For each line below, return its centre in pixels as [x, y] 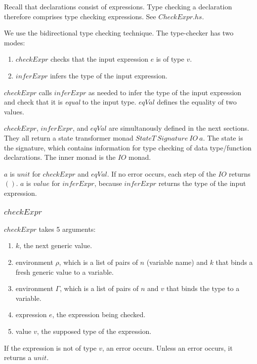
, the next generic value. [56, 245]
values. [14, 111]
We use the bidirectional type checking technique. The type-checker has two [119, 33]
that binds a [234, 262]
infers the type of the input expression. [109, 75]
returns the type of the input [202, 183]
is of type [170, 59]
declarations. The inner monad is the [60, 157]
